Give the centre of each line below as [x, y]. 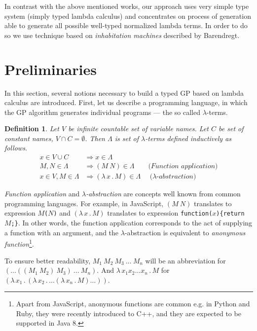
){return [230, 214]
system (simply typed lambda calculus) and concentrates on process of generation [128, 16]
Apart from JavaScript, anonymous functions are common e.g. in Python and [133, 304]
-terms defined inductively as [188, 138]
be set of [231, 129]
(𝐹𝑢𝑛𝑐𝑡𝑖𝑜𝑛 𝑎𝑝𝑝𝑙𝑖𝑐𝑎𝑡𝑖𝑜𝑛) [183, 166]
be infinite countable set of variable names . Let [138, 129]
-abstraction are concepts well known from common [163, 194]
